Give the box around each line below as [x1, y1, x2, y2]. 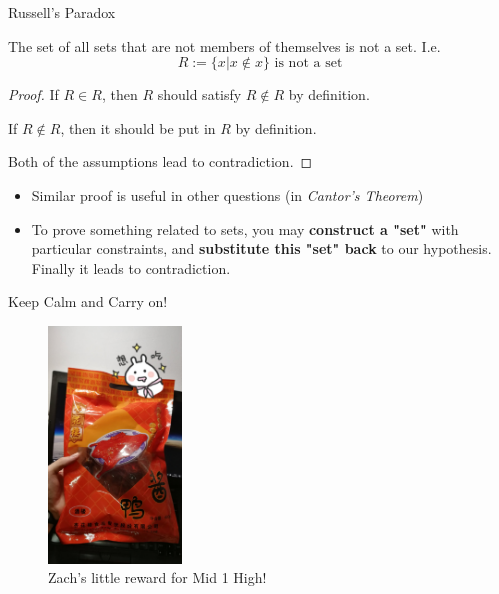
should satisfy [157, 84, 242, 105]
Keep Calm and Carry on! [8, 291, 168, 312]
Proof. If [8, 84, 59, 105]
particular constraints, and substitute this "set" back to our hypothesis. [31, 238, 492, 259]
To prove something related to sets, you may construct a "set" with [31, 218, 459, 239]
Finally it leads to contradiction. [31, 257, 231, 278]
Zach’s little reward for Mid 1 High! [48, 567, 267, 588]
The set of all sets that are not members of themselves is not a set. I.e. [8, 35, 441, 56]
